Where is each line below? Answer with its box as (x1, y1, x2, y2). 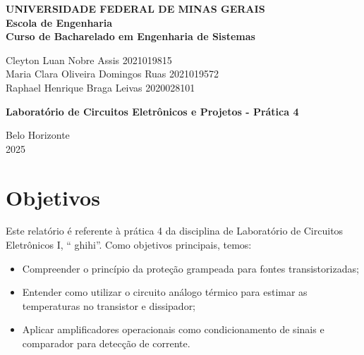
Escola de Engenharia (6, 15, 113, 30)
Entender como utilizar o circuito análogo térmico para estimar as (22, 285, 308, 299)
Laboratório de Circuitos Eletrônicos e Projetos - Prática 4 (6, 104, 299, 118)
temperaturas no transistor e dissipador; (22, 298, 196, 313)
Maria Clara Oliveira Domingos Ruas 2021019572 (6, 66, 219, 81)
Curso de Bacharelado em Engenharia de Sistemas (6, 29, 255, 44)
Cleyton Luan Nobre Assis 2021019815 (6, 52, 172, 67)
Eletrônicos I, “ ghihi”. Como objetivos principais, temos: (6, 237, 252, 252)
